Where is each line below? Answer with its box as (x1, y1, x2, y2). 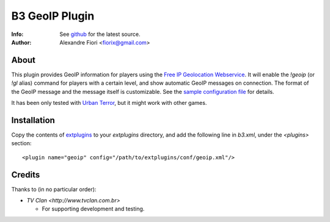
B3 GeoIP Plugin (11, 9, 95, 23)
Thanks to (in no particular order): (11, 185, 97, 193)
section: (11, 140, 32, 147)
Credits (11, 170, 40, 180)
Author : (11, 38, 32, 46)
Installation (11, 115, 55, 125)
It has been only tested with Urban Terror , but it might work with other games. (11, 99, 207, 107)
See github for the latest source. (59, 30, 141, 38)
